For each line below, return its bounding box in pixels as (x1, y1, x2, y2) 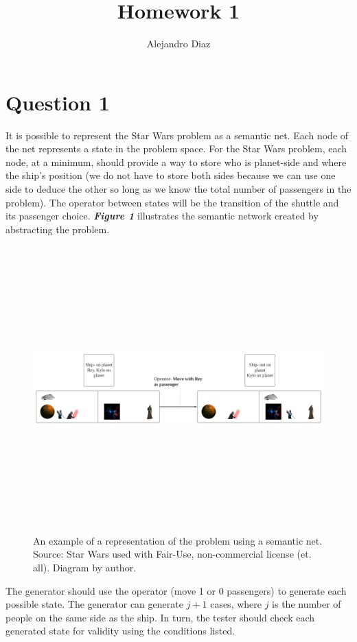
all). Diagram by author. (33, 560, 137, 574)
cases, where (210, 597, 262, 611)
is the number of (272, 597, 341, 611)
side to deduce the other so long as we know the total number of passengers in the (5, 182, 352, 196)
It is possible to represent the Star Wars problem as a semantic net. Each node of (5, 128, 349, 142)
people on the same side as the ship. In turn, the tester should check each (5, 610, 315, 624)
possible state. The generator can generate (5, 597, 183, 611)
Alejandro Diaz (146, 36, 211, 51)
